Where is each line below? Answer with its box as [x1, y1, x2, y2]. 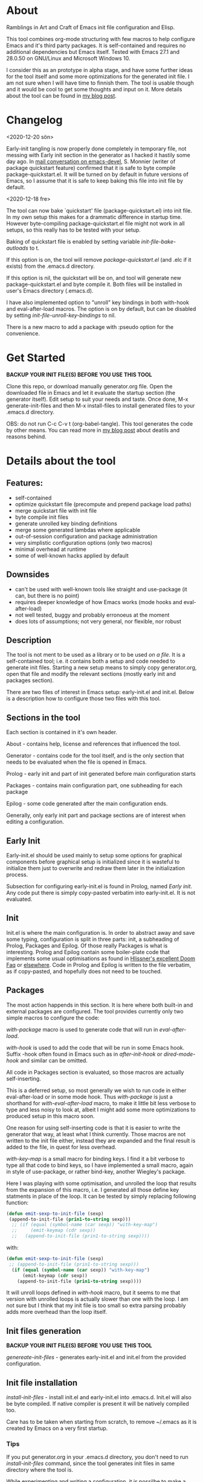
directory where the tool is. [6, 1466, 74, 1474]
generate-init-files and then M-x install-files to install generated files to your [6, 401, 195, 409]
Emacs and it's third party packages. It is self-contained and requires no [6, 42, 186, 49]
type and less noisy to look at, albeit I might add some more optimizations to [6, 1106, 196, 1113]
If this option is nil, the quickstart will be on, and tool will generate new [6, 274, 181, 281]
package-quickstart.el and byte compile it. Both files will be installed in [6, 281, 182, 288]
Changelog [6, 113, 63, 127]
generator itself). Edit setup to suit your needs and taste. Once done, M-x [6, 395, 188, 403]
